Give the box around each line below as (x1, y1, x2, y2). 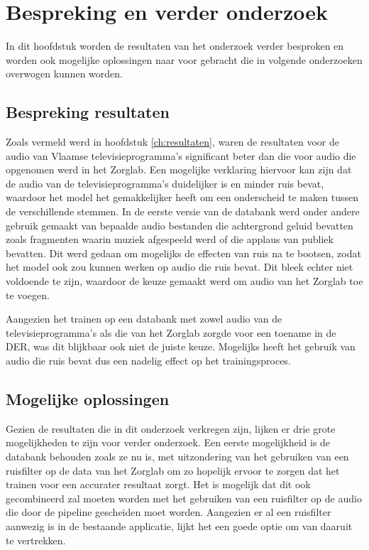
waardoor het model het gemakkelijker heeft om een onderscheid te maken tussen (6, 190, 358, 205)
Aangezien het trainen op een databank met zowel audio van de (6, 311, 282, 326)
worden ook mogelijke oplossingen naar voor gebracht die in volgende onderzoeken (6, 52, 363, 67)
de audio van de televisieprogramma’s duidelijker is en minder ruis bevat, (6, 176, 324, 190)
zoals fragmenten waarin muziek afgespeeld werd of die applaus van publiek (6, 232, 334, 247)
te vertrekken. (6, 532, 66, 547)
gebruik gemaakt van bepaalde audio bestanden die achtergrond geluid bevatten (6, 217, 353, 232)
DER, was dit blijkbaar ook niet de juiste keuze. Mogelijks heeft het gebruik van (6, 339, 356, 354)
